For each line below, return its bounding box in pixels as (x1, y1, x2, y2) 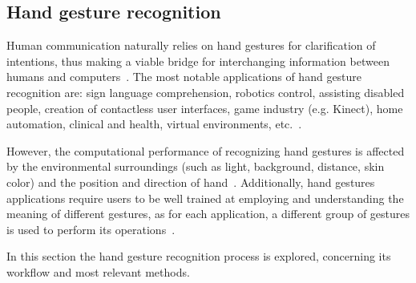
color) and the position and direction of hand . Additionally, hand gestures (6, 173, 375, 190)
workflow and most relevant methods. (6, 263, 190, 280)
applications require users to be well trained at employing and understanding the (6, 189, 404, 206)
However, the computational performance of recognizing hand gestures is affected (6, 142, 405, 159)
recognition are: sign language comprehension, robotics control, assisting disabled (6, 83, 405, 100)
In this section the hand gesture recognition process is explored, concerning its (6, 248, 391, 265)
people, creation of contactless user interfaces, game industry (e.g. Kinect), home (6, 99, 403, 116)
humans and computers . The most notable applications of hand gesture (6, 68, 362, 85)
